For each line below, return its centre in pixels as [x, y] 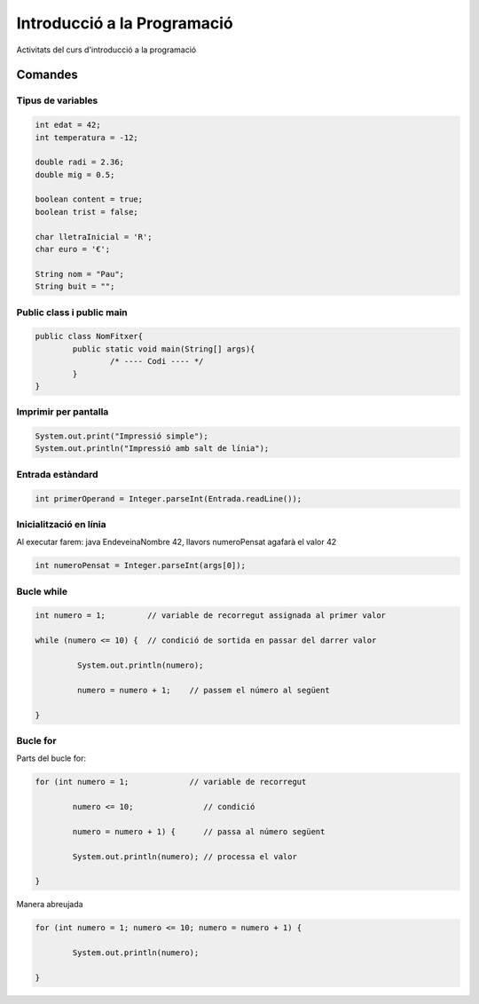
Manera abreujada [50, 905]
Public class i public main [72, 312]
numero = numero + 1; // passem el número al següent [203, 690]
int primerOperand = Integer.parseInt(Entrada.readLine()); [169, 498]
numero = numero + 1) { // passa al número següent [199, 831]
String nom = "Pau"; [79, 274]
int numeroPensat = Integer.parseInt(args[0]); [140, 565]
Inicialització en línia [61, 524]
